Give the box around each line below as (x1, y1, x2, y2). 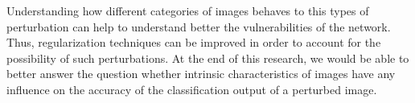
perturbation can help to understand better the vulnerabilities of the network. (6, 18, 391, 35)
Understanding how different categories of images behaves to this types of (6, 2, 369, 19)
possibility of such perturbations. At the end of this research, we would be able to (6, 49, 409, 66)
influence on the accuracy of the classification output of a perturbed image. (6, 80, 377, 97)
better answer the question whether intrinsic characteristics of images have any (6, 65, 396, 82)
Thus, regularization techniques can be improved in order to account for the (6, 34, 381, 51)
